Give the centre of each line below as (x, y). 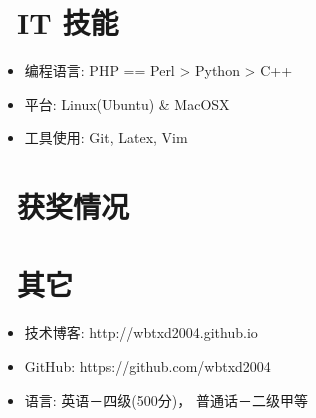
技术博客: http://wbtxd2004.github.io (141, 332)
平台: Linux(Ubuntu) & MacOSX (127, 103)
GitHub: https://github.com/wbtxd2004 (147, 366)
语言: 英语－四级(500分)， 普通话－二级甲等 (166, 399)
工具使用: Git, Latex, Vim (106, 137)
